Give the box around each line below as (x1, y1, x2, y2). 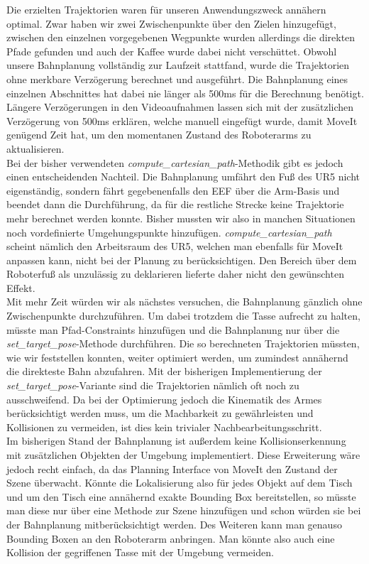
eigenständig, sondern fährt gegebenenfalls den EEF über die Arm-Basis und (6, 183, 340, 197)
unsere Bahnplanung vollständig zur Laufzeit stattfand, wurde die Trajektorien (6, 58, 350, 72)
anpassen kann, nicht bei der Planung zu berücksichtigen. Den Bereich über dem (6, 252, 357, 267)
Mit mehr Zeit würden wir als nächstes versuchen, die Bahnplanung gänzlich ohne (6, 294, 363, 309)
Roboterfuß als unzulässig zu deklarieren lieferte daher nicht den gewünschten (6, 266, 344, 281)
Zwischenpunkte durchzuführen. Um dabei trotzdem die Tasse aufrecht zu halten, (6, 308, 360, 323)
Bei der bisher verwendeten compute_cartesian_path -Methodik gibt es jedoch (6, 155, 343, 170)
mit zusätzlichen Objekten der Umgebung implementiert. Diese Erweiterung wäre (6, 448, 360, 462)
